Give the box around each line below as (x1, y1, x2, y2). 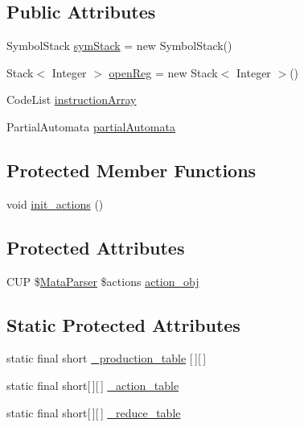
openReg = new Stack (109, 64, 218, 81)
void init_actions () (6, 195, 104, 212)
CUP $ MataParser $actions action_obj (6, 272, 199, 289)
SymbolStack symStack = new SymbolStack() (6, 37, 232, 54)
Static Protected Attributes (6, 312, 240, 337)
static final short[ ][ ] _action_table (6, 376, 179, 393)
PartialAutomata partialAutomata (6, 118, 175, 135)
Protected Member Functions (6, 157, 257, 182)
